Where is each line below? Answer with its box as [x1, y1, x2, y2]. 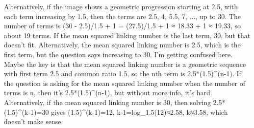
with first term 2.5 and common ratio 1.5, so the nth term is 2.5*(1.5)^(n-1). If [4, 68, 241, 79]
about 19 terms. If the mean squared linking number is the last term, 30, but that [4, 30, 251, 40]
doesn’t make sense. [4, 116, 63, 127]
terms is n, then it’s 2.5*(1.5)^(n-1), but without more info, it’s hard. [4, 87, 212, 98]
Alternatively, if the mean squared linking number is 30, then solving [4, 97, 211, 107]
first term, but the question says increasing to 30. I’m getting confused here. [4, 49, 233, 59]
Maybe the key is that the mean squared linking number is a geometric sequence [4, 59, 246, 69]
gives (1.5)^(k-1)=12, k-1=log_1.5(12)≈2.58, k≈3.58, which [51, 107, 228, 117]
